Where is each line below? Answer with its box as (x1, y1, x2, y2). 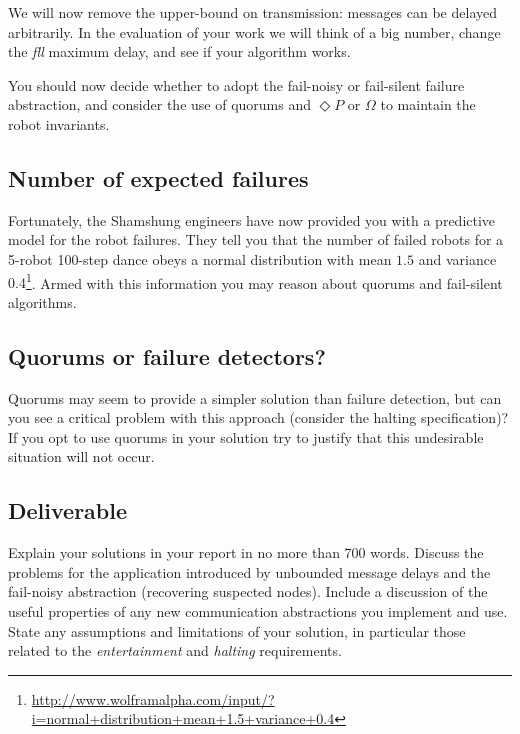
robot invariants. (8, 113, 110, 134)
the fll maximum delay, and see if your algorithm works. (8, 41, 351, 62)
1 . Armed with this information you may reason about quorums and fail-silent (25, 269, 503, 293)
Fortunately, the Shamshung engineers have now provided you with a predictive (8, 209, 496, 230)
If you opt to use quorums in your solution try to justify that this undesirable (8, 426, 484, 447)
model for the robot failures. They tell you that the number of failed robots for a (8, 229, 504, 250)
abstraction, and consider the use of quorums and (8, 94, 312, 115)
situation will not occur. (8, 446, 155, 467)
